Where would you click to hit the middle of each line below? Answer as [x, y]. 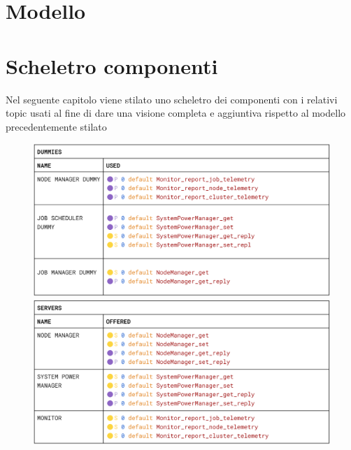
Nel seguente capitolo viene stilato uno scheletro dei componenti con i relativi [172, 99]
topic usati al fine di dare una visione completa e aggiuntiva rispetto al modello [176, 113]
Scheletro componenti [112, 65]
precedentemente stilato [56, 126]
